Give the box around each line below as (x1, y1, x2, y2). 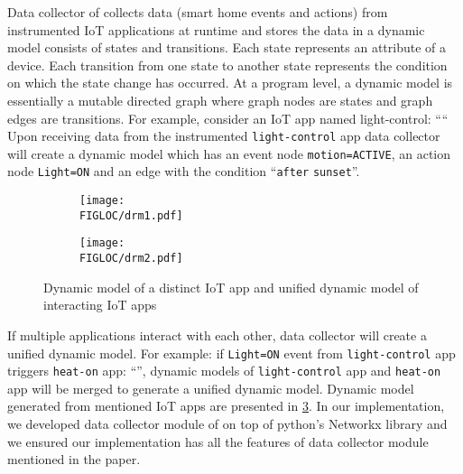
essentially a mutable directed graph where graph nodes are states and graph (7, 90, 433, 109)
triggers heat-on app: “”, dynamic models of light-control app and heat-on (7, 361, 441, 380)
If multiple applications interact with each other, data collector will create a (7, 325, 427, 344)
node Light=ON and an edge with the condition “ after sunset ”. (7, 162, 360, 181)
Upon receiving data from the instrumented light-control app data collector (7, 126, 440, 145)
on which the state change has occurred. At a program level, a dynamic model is (7, 73, 453, 92)
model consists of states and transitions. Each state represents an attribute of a (7, 38, 447, 57)
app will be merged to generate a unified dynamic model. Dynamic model (7, 378, 414, 397)
